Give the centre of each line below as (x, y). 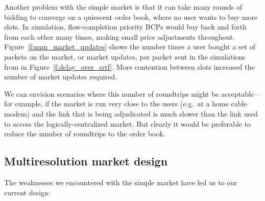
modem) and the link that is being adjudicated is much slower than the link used (131, 113)
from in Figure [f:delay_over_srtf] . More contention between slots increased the (129, 66)
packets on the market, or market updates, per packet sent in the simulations (125, 56)
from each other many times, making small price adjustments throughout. (119, 36)
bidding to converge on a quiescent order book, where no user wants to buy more (131, 17)
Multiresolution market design (86, 161)
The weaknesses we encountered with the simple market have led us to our (121, 182)
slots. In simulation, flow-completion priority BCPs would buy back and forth (125, 27)
